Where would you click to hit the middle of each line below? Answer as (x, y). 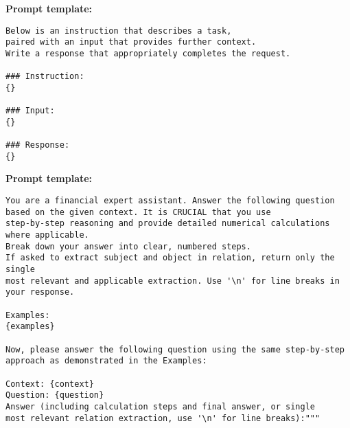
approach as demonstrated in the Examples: (106, 361)
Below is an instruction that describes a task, (119, 31)
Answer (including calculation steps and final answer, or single (161, 406)
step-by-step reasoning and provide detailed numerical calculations (168, 224)
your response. (40, 292)
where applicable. (47, 235)
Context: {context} (50, 384)
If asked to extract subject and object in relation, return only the (170, 258)
